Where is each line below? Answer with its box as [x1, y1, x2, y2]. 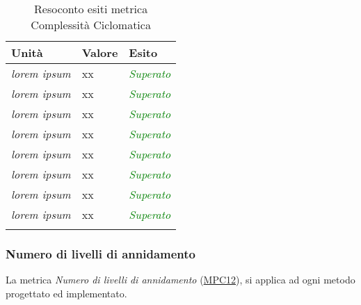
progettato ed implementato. [6, 286, 127, 300]
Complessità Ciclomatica [31, 17, 151, 33]
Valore [81, 44, 118, 60]
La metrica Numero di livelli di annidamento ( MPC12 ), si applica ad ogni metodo [6, 272, 355, 287]
